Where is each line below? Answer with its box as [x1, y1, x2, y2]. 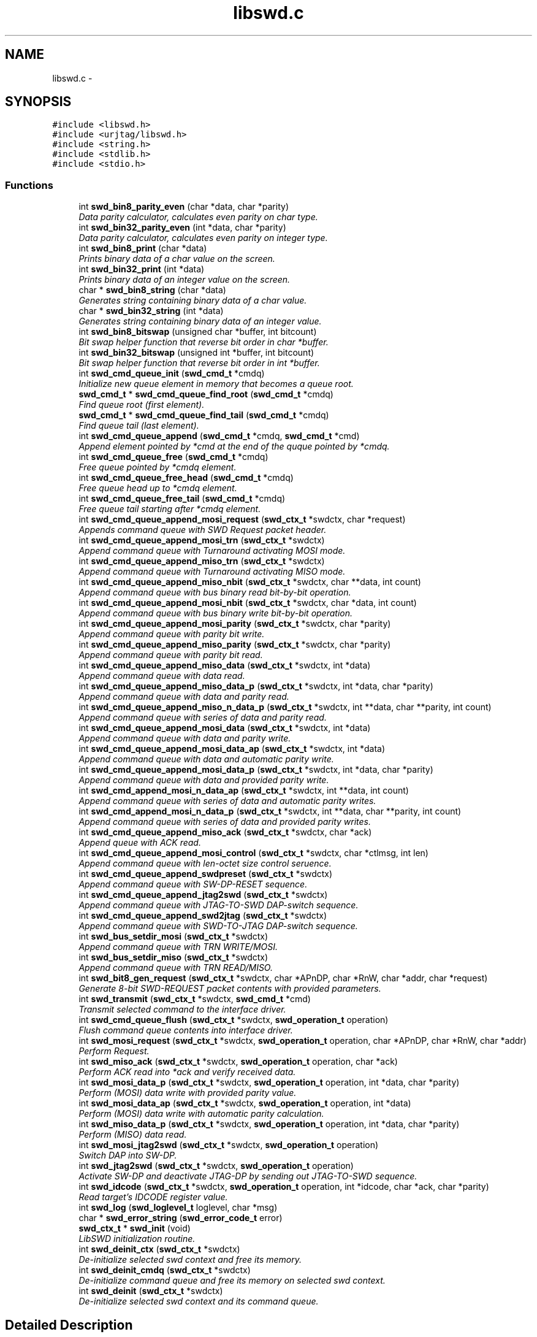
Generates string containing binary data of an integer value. [78, 316, 322, 327]
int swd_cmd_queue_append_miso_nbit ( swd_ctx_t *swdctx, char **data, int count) [78, 577, 421, 588]
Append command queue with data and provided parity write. [78, 775, 329, 786]
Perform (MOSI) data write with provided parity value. [78, 1087, 297, 1098]
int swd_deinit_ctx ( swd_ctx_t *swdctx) [78, 1244, 240, 1255]
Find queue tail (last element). [78, 420, 199, 431]
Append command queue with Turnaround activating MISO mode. [78, 566, 346, 577]
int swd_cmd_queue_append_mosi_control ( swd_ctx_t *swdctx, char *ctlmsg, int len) [78, 848, 428, 859]
